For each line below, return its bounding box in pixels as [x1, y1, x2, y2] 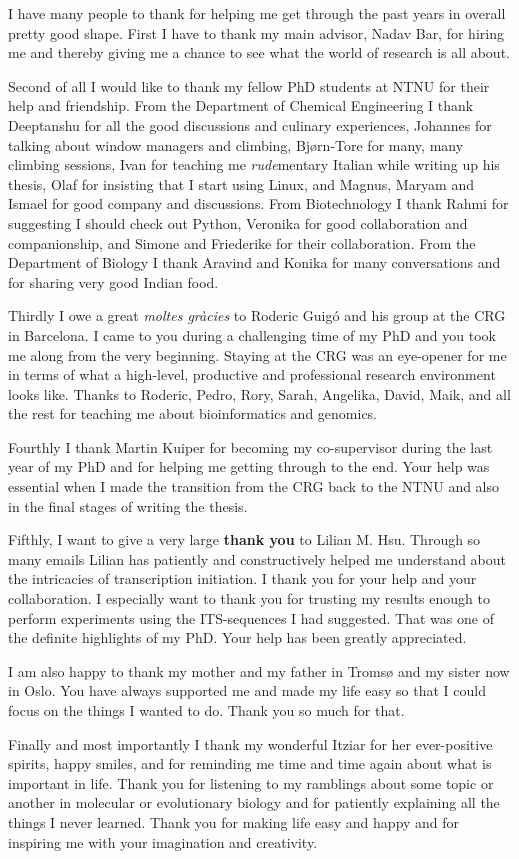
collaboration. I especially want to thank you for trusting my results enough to [8, 588, 490, 609]
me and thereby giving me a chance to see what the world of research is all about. [8, 42, 510, 63]
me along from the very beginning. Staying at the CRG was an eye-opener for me [8, 344, 507, 365]
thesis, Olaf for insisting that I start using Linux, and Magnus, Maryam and [8, 173, 475, 194]
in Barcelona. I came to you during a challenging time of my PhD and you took [8, 324, 496, 345]
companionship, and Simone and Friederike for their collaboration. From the [8, 232, 476, 253]
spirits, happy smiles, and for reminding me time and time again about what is [8, 753, 492, 774]
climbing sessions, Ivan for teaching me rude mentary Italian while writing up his [8, 154, 500, 175]
